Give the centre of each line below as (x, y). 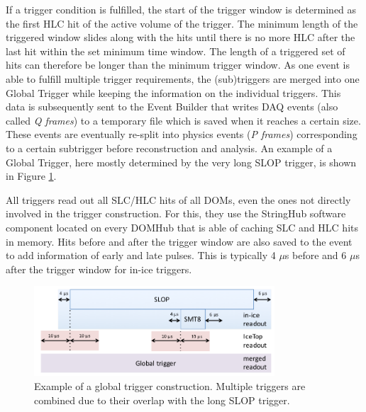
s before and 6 (316, 255)
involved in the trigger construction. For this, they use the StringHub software (176, 213)
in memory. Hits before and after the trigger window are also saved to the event (179, 241)
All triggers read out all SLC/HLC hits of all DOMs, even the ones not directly (178, 199)
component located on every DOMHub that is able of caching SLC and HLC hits (182, 227)
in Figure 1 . (31, 176)
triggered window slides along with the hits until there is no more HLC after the (181, 37)
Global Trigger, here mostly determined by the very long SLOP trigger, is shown (181, 162)
